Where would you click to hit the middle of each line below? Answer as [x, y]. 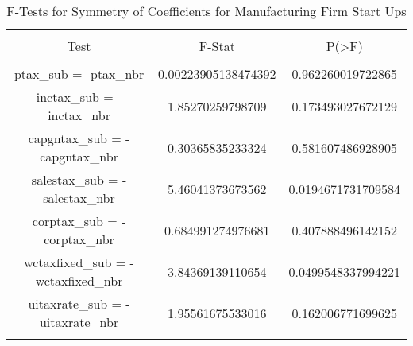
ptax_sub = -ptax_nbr [79, 74]
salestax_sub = [75, 179]
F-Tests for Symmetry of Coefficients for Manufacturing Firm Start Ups [206, 11]
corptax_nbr [79, 239]
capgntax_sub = [75, 138]
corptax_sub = [75, 221]
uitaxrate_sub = [75, 303]
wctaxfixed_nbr [79, 280]
